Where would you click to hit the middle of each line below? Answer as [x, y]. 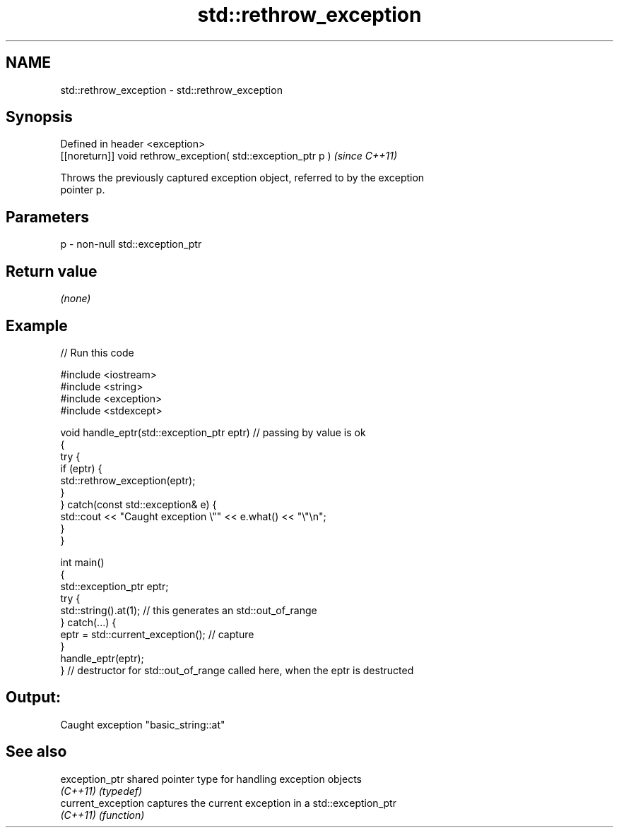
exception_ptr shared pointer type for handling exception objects [211, 779]
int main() [82, 562]
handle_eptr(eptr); [102, 658]
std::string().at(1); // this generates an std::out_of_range [189, 610]
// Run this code [97, 352]
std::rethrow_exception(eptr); [128, 480]
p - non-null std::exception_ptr [131, 244]
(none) [76, 299]
